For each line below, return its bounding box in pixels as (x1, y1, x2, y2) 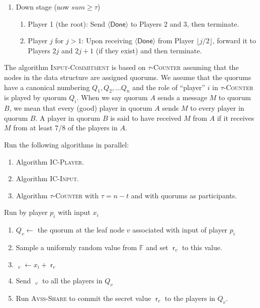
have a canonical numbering (4, 82, 90, 92)
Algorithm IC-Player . (16, 156, 84, 167)
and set (146, 242, 168, 252)
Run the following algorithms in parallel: (4, 139, 129, 149)
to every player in (190, 103, 244, 113)
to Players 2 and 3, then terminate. (130, 18, 239, 29)
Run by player (4, 207, 48, 217)
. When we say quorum (76, 92, 148, 103)
